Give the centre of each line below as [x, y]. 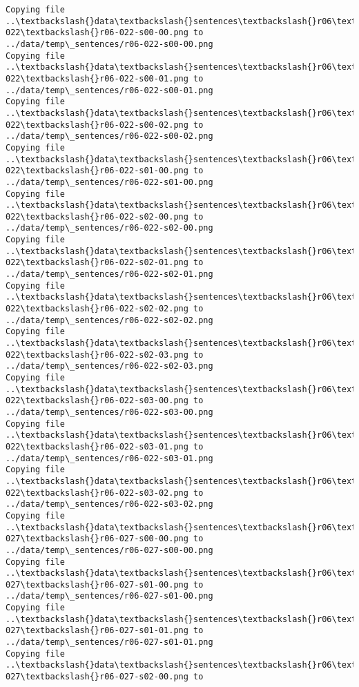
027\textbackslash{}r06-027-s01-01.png [97, 631]
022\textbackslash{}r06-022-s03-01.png [97, 446]
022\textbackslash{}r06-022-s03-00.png [97, 401]
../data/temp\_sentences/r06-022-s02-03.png [109, 366]
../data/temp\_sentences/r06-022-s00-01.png [109, 90]
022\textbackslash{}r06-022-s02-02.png [97, 309]
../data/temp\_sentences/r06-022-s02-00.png [109, 228]
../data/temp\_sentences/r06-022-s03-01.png [109, 458]
